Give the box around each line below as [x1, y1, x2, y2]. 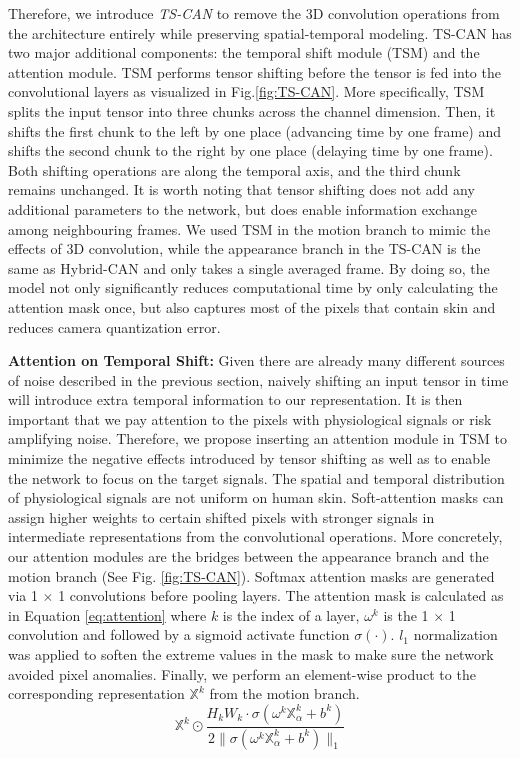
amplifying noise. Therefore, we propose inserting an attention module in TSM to [8, 428, 507, 449]
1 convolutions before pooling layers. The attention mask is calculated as [58, 585, 504, 606]
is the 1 [383, 604, 429, 625]
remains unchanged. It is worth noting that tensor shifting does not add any [8, 179, 475, 200]
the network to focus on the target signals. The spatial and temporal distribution [8, 467, 505, 488]
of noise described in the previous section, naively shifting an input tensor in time [8, 369, 509, 390]
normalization [413, 624, 498, 645]
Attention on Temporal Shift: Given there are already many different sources [8, 350, 505, 371]
